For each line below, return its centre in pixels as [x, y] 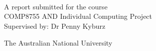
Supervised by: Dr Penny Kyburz [55, 25]
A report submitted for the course [56, 6]
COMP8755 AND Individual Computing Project [78, 16]
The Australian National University [58, 42]
